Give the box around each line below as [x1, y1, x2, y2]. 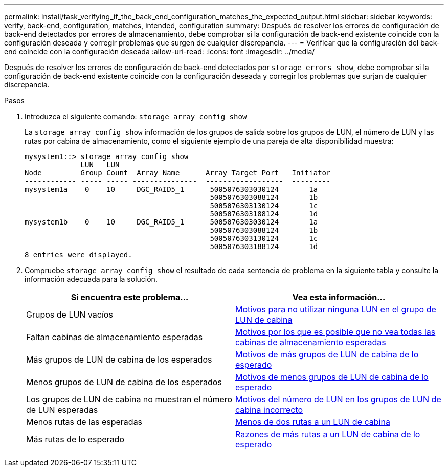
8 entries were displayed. [25, 251, 132, 259]
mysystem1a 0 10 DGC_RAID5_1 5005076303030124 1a [25, 185, 318, 193]
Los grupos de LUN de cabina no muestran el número [26, 394, 233, 405]
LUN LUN [80, 161, 120, 169]
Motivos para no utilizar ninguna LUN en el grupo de [235, 304, 436, 315]
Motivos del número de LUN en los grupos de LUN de [235, 394, 441, 405]
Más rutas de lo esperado [26, 434, 124, 444]
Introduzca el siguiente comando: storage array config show [25, 112, 247, 121]
